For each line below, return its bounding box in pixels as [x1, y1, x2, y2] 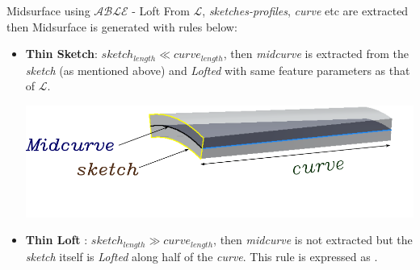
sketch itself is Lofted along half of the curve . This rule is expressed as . [25, 247, 378, 264]
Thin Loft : [25, 231, 88, 248]
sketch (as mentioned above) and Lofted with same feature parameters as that [25, 61, 410, 78]
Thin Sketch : [25, 45, 98, 62]
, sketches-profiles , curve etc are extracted [202, 2, 409, 19]
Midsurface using [6, 2, 90, 19]
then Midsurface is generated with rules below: [6, 18, 237, 35]
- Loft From [132, 2, 190, 19]
